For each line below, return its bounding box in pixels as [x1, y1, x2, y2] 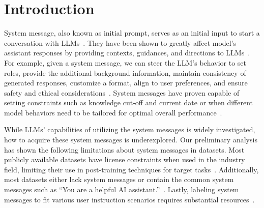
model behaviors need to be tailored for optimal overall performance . [4, 107, 222, 117]
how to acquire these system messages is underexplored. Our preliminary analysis [4, 134, 257, 145]
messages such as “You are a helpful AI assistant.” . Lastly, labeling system [4, 184, 239, 195]
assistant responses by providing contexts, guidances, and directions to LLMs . [4, 47, 250, 58]
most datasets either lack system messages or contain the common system [4, 174, 234, 185]
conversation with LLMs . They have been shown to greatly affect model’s [4, 37, 237, 48]
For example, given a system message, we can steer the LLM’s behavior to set [4, 57, 246, 68]
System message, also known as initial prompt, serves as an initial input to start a [4, 27, 260, 38]
